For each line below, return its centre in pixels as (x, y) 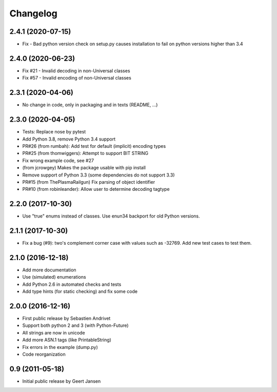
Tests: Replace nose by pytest (54, 132)
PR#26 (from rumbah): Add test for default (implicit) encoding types (94, 146)
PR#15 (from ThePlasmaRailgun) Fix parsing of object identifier (89, 182)
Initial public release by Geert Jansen (62, 381)
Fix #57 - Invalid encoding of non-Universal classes (77, 78)
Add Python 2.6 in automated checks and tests (72, 284)
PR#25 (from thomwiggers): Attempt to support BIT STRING (85, 153)
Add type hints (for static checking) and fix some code (80, 291)
